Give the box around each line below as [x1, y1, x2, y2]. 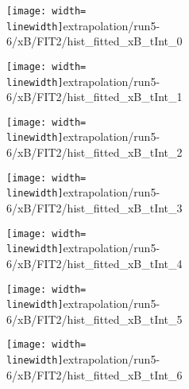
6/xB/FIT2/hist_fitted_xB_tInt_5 [6, 310, 183, 327]
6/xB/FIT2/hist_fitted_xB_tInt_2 [6, 144, 183, 161]
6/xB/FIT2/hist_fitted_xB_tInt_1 [6, 88, 183, 105]
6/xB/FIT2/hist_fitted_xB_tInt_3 [6, 200, 183, 216]
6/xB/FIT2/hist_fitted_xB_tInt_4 [6, 255, 183, 271]
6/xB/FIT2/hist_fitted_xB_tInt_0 [6, 33, 183, 49]
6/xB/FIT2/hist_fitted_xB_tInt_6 [6, 366, 183, 383]
